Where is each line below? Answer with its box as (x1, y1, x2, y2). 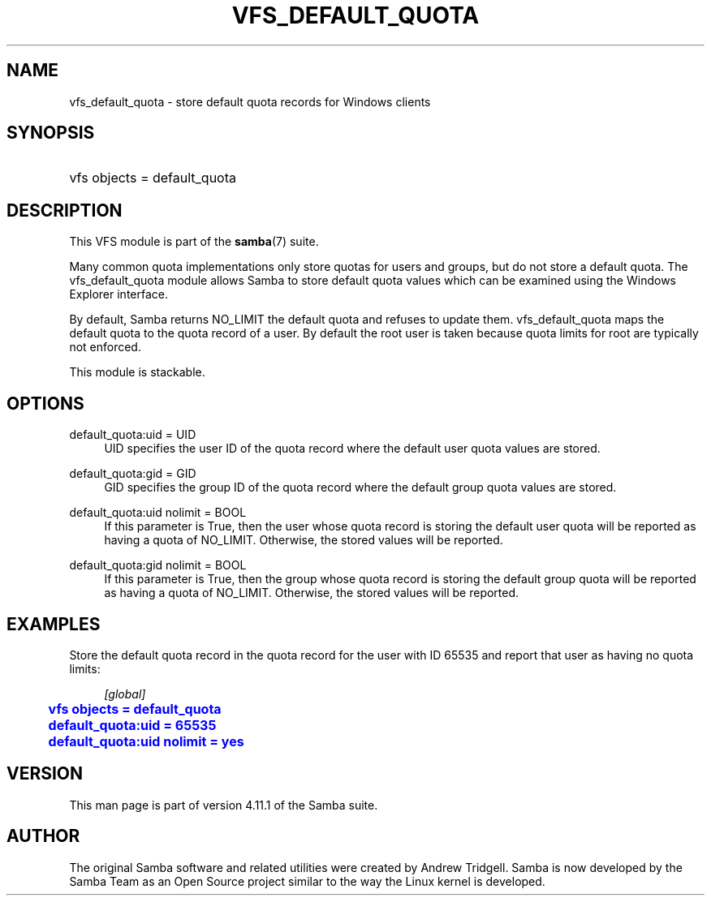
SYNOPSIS (6, 122, 95, 144)
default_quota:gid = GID (69, 466, 196, 481)
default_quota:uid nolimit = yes (48, 732, 244, 750)
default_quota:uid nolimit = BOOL (69, 505, 247, 520)
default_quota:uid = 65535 (48, 716, 217, 733)
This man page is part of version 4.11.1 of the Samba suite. (69, 797, 378, 812)
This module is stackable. (69, 365, 205, 380)
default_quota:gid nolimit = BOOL (69, 558, 247, 573)
